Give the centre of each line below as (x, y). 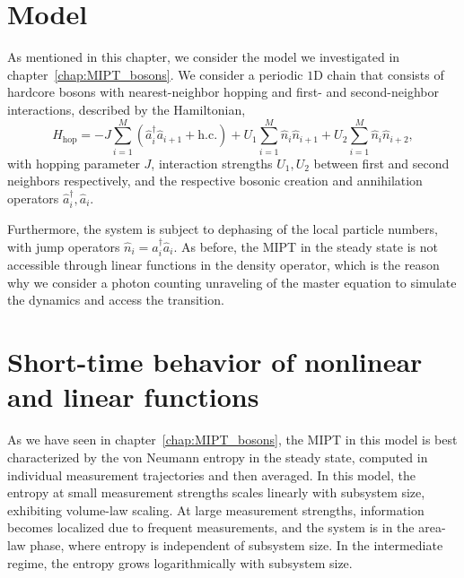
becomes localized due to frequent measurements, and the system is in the (211, 527)
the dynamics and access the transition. (116, 300)
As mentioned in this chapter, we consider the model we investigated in (204, 57)
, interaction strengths (212, 163)
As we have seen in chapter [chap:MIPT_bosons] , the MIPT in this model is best (232, 440)
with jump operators (64, 246)
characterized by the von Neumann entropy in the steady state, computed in (218, 457)
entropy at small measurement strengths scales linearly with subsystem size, (216, 492)
